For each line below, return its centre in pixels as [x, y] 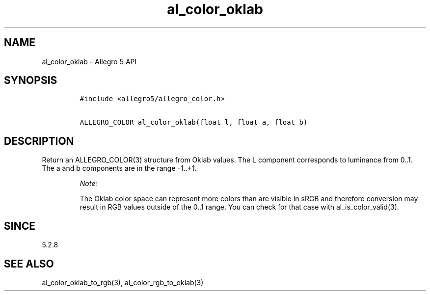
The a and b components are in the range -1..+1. [119, 168]
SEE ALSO [29, 264]
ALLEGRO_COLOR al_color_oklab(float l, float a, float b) [194, 122]
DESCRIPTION [39, 141]
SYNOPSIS [31, 80]
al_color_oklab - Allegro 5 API [89, 61]
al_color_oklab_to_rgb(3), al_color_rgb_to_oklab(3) [123, 282]
